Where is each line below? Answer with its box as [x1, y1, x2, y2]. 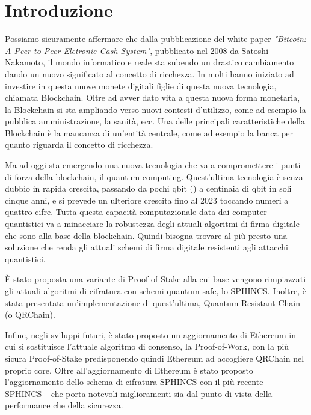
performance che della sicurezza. [5, 399, 123, 411]
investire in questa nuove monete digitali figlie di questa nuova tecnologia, [5, 79, 277, 92]
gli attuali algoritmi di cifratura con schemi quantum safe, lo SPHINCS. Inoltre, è [5, 285, 307, 297]
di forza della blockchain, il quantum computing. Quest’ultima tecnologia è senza [5, 170, 303, 183]
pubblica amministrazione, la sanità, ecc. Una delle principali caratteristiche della [5, 115, 305, 127]
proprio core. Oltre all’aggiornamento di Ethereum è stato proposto [5, 363, 253, 376]
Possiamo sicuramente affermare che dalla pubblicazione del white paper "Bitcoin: [5, 32, 307, 45]
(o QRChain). [5, 308, 55, 321]
